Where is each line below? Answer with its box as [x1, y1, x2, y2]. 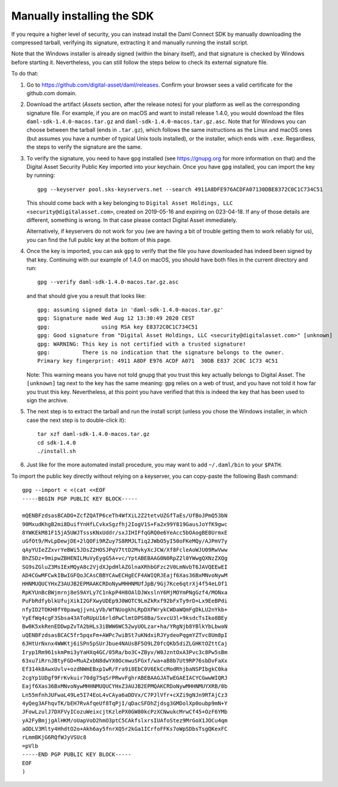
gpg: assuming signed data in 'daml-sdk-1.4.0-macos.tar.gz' [37, 307, 224, 313]
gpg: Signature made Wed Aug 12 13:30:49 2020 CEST [37, 315, 195, 322]
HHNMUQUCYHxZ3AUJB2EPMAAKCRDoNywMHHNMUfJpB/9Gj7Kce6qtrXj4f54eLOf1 [22, 580, 228, 588]
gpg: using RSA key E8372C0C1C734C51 [37, 323, 198, 330]
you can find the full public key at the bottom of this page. [26, 236, 172, 243]
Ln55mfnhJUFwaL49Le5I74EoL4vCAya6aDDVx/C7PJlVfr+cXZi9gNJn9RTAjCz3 [22, 691, 228, 698]
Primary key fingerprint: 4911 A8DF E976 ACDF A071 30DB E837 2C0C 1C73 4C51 [37, 357, 278, 365]
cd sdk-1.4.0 [37, 439, 76, 446]
